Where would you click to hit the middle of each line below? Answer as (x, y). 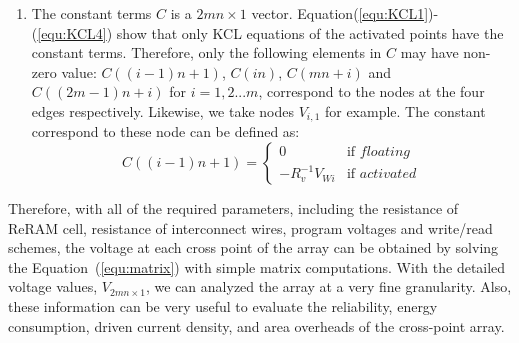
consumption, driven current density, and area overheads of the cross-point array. (256, 325)
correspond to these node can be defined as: (165, 131)
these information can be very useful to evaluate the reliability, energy (223, 305)
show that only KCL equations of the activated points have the (310, 32)
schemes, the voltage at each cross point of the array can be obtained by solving (253, 247)
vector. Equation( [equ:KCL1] (340, 13)
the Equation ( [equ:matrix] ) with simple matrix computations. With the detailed (257, 266)
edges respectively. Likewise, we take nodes (163, 110)
